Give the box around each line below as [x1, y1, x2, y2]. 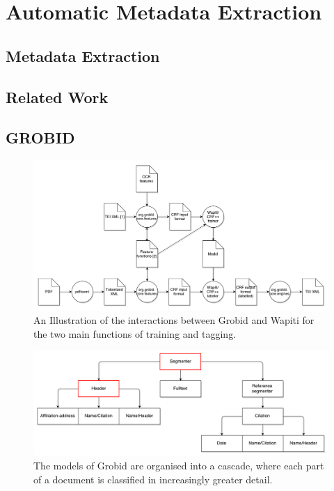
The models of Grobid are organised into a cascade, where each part [33, 458, 324, 472]
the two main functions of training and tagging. [33, 327, 237, 341]
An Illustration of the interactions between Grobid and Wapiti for [33, 313, 315, 327]
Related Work [6, 86, 109, 107]
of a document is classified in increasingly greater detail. [33, 471, 273, 486]
